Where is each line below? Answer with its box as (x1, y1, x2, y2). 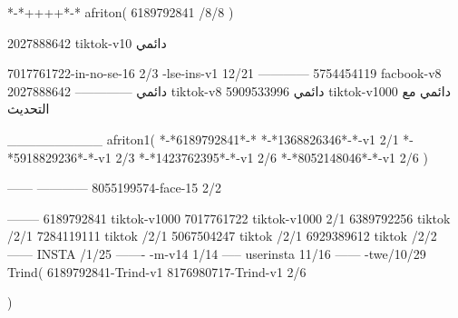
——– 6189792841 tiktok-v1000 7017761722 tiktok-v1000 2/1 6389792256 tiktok (7, 208, 451, 227)
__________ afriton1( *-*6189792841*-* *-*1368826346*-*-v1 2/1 (7, 129, 399, 148)
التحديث (7, 99, 50, 118)
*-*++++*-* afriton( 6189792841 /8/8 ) (7, 3, 234, 21)
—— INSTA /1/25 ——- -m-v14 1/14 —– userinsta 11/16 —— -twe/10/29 (7, 243, 426, 263)
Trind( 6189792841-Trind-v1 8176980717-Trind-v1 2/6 (7, 262, 307, 281)
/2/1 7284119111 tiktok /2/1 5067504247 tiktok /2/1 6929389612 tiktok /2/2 (7, 226, 437, 245)
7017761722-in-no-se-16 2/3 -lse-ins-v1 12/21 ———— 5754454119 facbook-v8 (7, 64, 442, 83)
